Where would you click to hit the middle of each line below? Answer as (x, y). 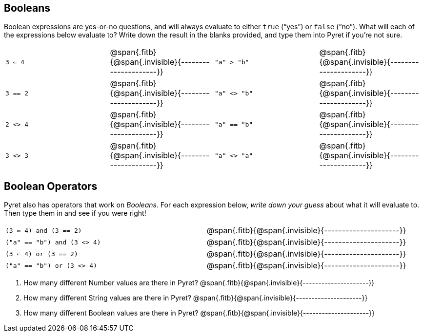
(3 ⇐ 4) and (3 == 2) (44, 230)
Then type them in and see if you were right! (75, 213)
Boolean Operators (51, 186)
